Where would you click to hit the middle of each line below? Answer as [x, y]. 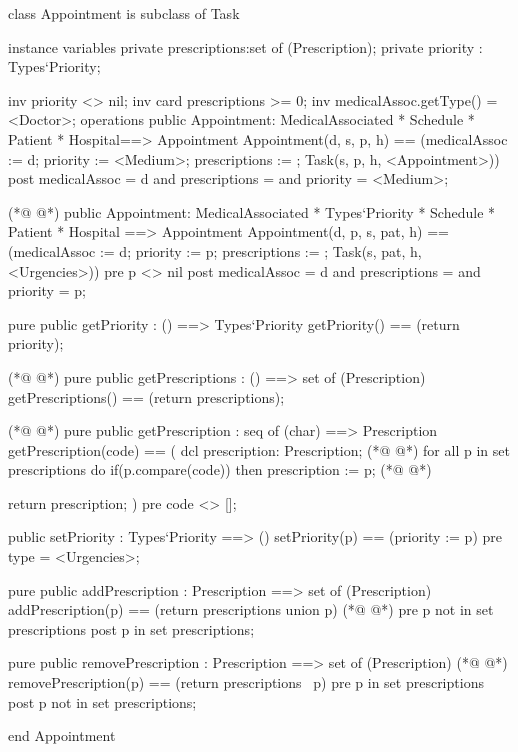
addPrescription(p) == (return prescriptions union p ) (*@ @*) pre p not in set [251, 609]
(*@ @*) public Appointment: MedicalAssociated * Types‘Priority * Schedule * [252, 211]
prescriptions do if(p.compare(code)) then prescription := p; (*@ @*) [220, 469]
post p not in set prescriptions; [102, 701]
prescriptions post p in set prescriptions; [131, 628]
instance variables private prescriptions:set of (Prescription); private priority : [245, 46]
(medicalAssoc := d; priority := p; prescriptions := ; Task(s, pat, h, [215, 250]
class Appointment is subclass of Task [124, 13]
